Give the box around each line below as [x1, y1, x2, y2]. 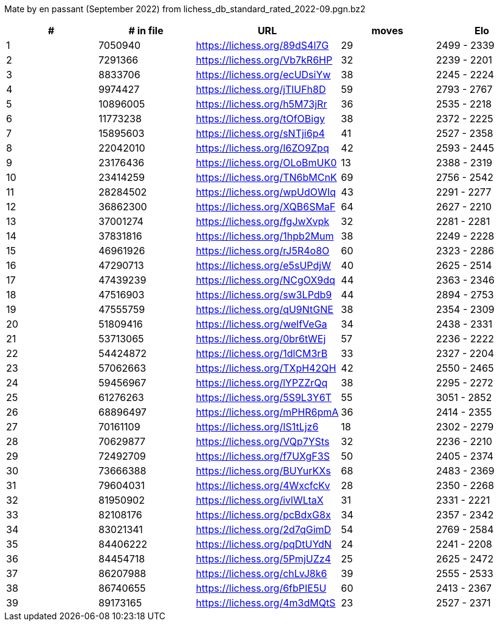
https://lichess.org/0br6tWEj [195, 333, 326, 345]
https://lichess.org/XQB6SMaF [195, 201, 336, 213]
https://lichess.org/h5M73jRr [195, 98, 327, 110]
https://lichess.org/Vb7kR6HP [195, 54, 333, 66]
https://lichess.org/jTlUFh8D [195, 83, 326, 95]
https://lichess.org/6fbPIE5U [195, 582, 327, 594]
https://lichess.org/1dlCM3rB [195, 347, 328, 359]
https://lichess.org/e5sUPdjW [195, 259, 331, 271]
